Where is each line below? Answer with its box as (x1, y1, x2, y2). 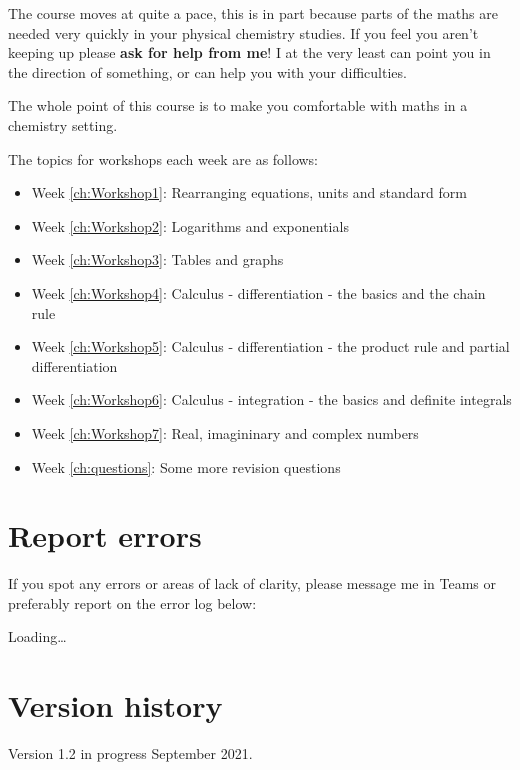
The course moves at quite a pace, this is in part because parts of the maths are (8, 3, 498, 23)
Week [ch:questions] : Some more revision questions (31, 456, 341, 477)
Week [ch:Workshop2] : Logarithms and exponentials (31, 215, 349, 236)
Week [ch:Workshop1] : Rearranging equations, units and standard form (31, 182, 467, 203)
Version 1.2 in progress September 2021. (8, 743, 253, 764)
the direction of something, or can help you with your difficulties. (8, 61, 407, 82)
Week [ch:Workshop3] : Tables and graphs (31, 249, 284, 270)
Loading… (8, 626, 67, 647)
